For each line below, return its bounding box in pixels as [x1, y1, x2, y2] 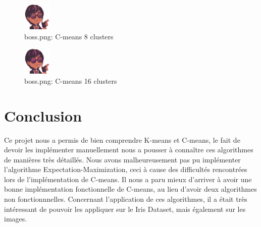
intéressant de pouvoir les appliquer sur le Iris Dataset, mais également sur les [4, 203, 246, 214]
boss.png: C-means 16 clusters [24, 75, 117, 86]
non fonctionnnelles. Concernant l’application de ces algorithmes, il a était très [4, 194, 247, 204]
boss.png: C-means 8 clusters [24, 31, 114, 41]
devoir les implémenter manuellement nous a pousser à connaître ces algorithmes [4, 144, 253, 155]
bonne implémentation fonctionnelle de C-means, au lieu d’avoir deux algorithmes [4, 184, 257, 194]
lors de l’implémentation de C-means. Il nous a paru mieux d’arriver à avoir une [4, 174, 252, 184]
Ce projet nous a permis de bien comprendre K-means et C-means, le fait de [4, 134, 240, 145]
